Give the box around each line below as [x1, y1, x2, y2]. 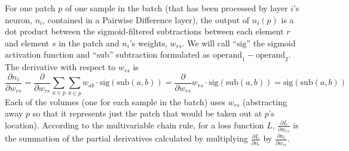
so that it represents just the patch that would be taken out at [32, 107, 262, 119]
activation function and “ [5, 48, 97, 61]
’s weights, [129, 36, 168, 49]
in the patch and [59, 36, 120, 49]
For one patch [5, 2, 56, 14]
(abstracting [242, 95, 287, 108]
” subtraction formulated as [109, 48, 210, 61]
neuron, [5, 13, 32, 26]
